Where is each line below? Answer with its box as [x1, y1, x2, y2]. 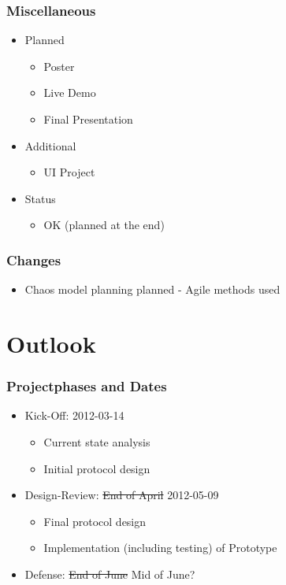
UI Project [43, 164, 95, 180]
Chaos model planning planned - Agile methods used [24, 281, 280, 298]
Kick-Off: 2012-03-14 [24, 407, 124, 424]
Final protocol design [43, 513, 147, 529]
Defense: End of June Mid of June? [24, 565, 195, 582]
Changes [6, 250, 61, 269]
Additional [24, 137, 76, 154]
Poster [43, 57, 75, 74]
